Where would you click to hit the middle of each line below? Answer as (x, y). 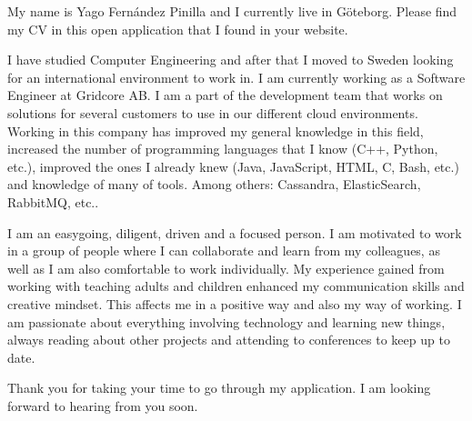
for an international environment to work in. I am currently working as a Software (236, 77)
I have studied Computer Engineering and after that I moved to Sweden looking (231, 60)
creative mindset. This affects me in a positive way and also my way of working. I (235, 303)
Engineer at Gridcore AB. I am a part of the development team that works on (225, 95)
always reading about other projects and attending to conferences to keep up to (229, 340)
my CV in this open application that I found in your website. (178, 29)
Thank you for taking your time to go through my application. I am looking (219, 388)
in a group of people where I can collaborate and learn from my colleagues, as (224, 251)
